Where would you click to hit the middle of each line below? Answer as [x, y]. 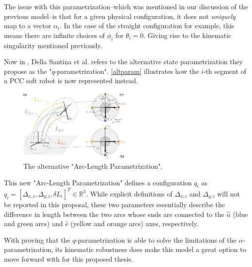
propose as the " [28, 71]
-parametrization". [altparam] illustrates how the [127, 71]
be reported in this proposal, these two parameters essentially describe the [114, 204]
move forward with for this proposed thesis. [69, 258]
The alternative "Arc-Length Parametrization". [93, 166]
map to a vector [28, 26]
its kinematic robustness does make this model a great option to [151, 249]
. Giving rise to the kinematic [187, 35]
